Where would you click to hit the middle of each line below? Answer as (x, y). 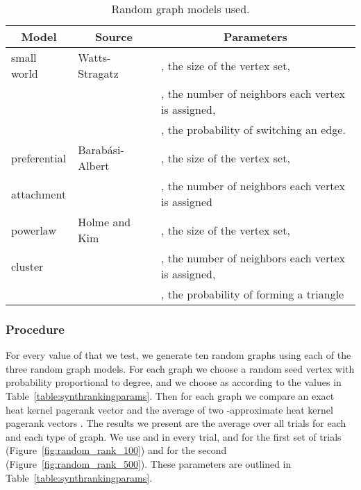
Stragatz (98, 73)
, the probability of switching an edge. (253, 129)
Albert (94, 166)
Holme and (104, 222)
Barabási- (101, 150)
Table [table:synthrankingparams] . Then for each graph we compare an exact (170, 396)
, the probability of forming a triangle (252, 294)
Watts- (94, 57)
